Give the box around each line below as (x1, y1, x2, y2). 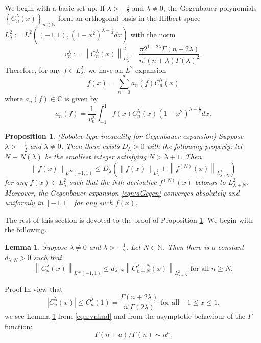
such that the (69, 177, 110, 187)
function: (5, 320, 33, 331)
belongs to (195, 177, 226, 187)
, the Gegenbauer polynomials (163, 3, 257, 13)
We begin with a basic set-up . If (5, 3, 105, 13)
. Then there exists (61, 140, 120, 151)
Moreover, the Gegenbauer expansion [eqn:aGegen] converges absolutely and (5, 187, 240, 198)
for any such (74, 197, 113, 208)
